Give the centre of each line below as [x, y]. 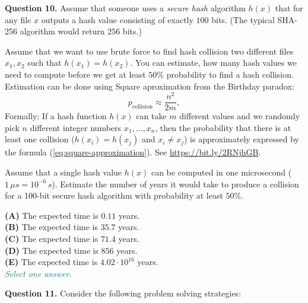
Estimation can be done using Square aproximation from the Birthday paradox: [150, 86]
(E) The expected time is [51, 262]
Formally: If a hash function [56, 116]
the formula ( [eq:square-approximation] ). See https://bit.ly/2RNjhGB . [133, 152]
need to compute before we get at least [75, 74]
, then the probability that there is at [223, 127]
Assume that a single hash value [63, 172]
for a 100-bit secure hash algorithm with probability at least [114, 195]
